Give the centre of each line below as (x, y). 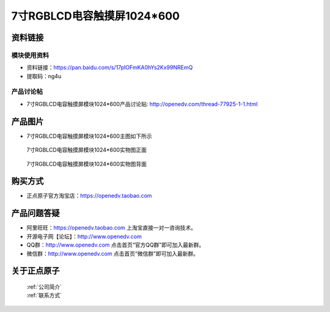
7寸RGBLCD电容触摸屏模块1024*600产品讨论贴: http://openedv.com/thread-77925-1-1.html (142, 104)
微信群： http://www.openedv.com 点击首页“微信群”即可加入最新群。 (112, 253)
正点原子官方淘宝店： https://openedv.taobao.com (89, 196)
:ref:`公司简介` (44, 286)
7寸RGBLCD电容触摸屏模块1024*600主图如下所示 (89, 136)
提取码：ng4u (44, 76)
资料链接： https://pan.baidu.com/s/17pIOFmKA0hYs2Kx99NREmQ (110, 68)
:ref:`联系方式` (44, 296)
